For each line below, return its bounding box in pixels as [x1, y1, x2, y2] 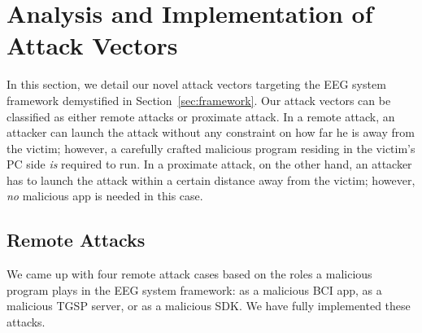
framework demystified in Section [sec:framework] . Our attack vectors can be [7, 91, 391, 108]
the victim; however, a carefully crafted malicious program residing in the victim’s [7, 139, 415, 156]
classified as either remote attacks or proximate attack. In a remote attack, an [7, 107, 395, 125]
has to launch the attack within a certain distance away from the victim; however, [7, 171, 415, 188]
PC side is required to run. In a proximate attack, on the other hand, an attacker [7, 156, 412, 173]
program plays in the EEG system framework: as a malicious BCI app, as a [7, 281, 382, 298]
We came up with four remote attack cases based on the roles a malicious [7, 265, 372, 283]
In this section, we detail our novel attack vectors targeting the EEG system [7, 76, 386, 93]
